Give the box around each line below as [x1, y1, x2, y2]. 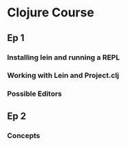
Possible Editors [7, 89, 62, 98]
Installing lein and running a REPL [7, 53, 120, 62]
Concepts [7, 131, 41, 140]
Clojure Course [7, 5, 94, 21]
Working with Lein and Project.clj [7, 70, 119, 80]
